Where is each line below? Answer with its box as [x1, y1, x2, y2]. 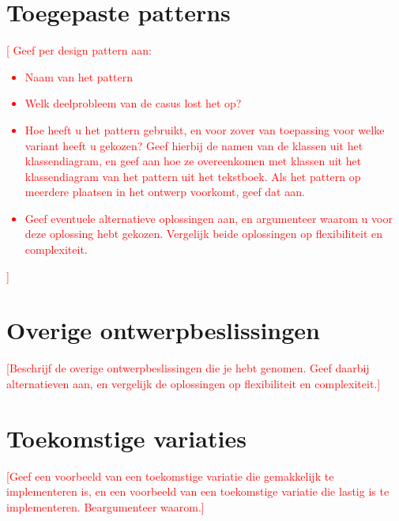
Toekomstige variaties [6, 421, 247, 454]
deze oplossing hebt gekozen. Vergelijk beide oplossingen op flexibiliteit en [24, 225, 383, 242]
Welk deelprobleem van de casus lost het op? [24, 95, 242, 111]
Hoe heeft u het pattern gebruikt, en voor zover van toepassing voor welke [24, 121, 385, 138]
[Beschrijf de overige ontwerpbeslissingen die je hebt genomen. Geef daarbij [6, 360, 370, 376]
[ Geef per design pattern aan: [6, 42, 152, 59]
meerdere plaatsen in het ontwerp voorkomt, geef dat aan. [24, 183, 305, 200]
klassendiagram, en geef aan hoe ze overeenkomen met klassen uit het [24, 153, 362, 169]
